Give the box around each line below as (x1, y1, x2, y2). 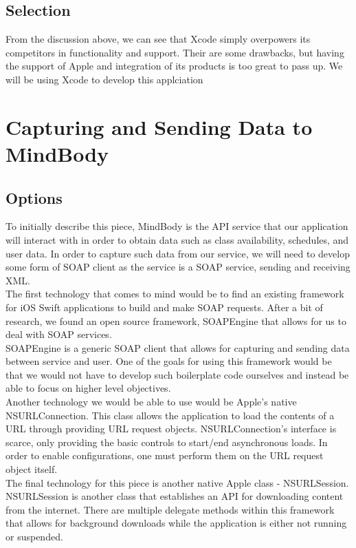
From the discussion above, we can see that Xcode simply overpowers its (5, 32, 311, 46)
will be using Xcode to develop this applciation (5, 72, 203, 86)
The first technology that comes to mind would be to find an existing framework (5, 286, 344, 301)
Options (5, 187, 63, 208)
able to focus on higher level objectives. (5, 381, 171, 395)
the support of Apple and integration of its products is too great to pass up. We (5, 59, 343, 73)
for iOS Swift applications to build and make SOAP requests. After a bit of (5, 299, 323, 314)
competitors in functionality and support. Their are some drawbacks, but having (5, 45, 344, 59)
